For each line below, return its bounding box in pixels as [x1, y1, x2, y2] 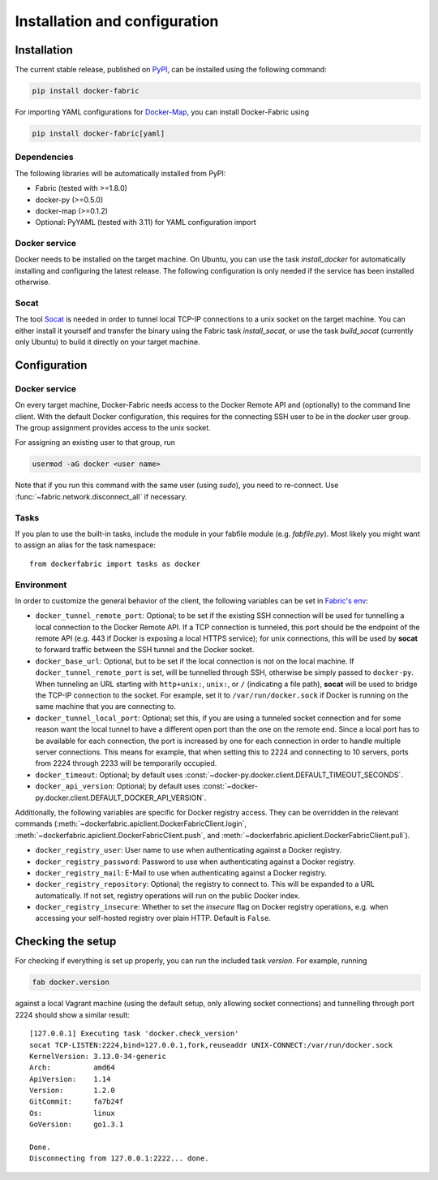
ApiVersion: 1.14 [29, 1074, 111, 1083]
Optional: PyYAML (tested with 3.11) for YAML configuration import [35, 218, 257, 227]
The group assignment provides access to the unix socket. [15, 423, 211, 433]
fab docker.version [32, 978, 109, 987]
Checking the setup [15, 935, 117, 949]
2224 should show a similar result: [15, 1009, 130, 1019]
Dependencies [15, 151, 75, 162]
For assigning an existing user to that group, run [15, 438, 176, 447]
